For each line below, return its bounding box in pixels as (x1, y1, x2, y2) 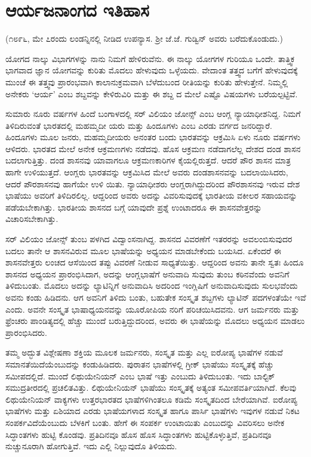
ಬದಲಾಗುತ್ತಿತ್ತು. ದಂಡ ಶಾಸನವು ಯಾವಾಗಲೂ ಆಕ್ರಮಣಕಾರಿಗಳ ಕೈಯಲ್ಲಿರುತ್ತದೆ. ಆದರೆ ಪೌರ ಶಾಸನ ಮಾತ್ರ (5, 154, 291, 166)
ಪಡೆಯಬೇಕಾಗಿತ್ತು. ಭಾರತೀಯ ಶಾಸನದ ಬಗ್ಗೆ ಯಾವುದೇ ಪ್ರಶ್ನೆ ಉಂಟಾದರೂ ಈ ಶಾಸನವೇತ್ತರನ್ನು (5, 200, 262, 213)
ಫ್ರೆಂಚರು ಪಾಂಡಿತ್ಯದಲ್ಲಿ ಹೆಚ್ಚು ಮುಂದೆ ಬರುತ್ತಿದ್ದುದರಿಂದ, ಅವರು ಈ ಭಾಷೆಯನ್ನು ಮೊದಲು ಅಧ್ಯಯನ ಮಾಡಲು (5, 314, 305, 327)
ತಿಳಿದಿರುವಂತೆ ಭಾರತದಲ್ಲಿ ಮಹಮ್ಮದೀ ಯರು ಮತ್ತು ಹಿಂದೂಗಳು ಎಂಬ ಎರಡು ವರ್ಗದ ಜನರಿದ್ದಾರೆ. (5, 119, 272, 131)
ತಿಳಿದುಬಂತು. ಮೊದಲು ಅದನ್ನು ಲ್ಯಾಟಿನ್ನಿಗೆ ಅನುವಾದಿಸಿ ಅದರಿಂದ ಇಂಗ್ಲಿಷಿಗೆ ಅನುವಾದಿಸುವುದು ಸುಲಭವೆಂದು (5, 279, 298, 292)
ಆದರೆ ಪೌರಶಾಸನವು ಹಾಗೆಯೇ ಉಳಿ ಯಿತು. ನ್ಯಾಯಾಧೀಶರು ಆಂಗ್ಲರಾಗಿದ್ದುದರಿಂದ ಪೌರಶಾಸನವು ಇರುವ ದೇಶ (5, 177, 300, 190)
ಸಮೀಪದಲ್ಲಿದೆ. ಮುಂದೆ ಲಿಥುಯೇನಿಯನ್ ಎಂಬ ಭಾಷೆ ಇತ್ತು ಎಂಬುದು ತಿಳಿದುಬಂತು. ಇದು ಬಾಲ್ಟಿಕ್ (5, 369, 275, 382)
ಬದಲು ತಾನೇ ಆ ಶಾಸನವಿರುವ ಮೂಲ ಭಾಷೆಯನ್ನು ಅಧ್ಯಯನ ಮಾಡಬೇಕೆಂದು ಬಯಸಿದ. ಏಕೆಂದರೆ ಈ (5, 244, 281, 257)
